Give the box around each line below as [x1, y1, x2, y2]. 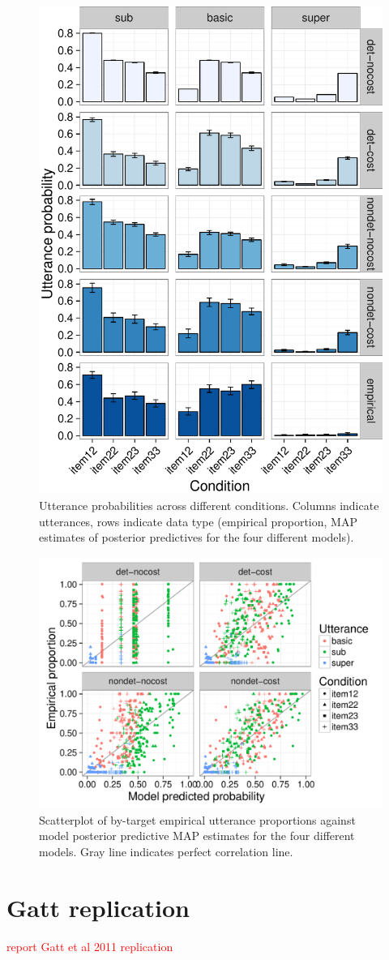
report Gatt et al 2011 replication [6, 937, 173, 954]
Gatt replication [6, 890, 190, 924]
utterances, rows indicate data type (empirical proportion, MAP [39, 512, 357, 529]
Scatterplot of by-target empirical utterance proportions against [39, 811, 356, 828]
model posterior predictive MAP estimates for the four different [39, 827, 355, 844]
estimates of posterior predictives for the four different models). [39, 529, 354, 546]
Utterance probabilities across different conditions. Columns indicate [39, 496, 379, 513]
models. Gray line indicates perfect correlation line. [39, 843, 293, 860]
